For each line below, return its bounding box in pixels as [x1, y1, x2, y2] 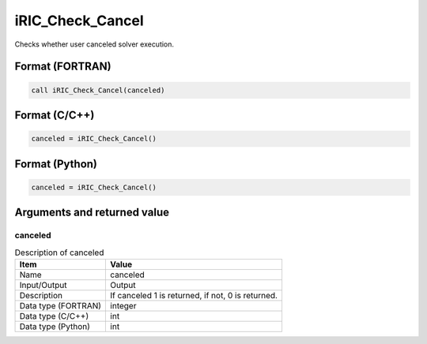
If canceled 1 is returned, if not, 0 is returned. [110, 290, 278, 301]
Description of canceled [14, 247, 104, 258]
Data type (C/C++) [19, 310, 89, 321]
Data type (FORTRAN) [19, 300, 102, 311]
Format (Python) [14, 157, 98, 170]
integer [110, 300, 137, 311]
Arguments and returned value [14, 206, 170, 219]
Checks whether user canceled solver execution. [14, 39, 174, 49]
